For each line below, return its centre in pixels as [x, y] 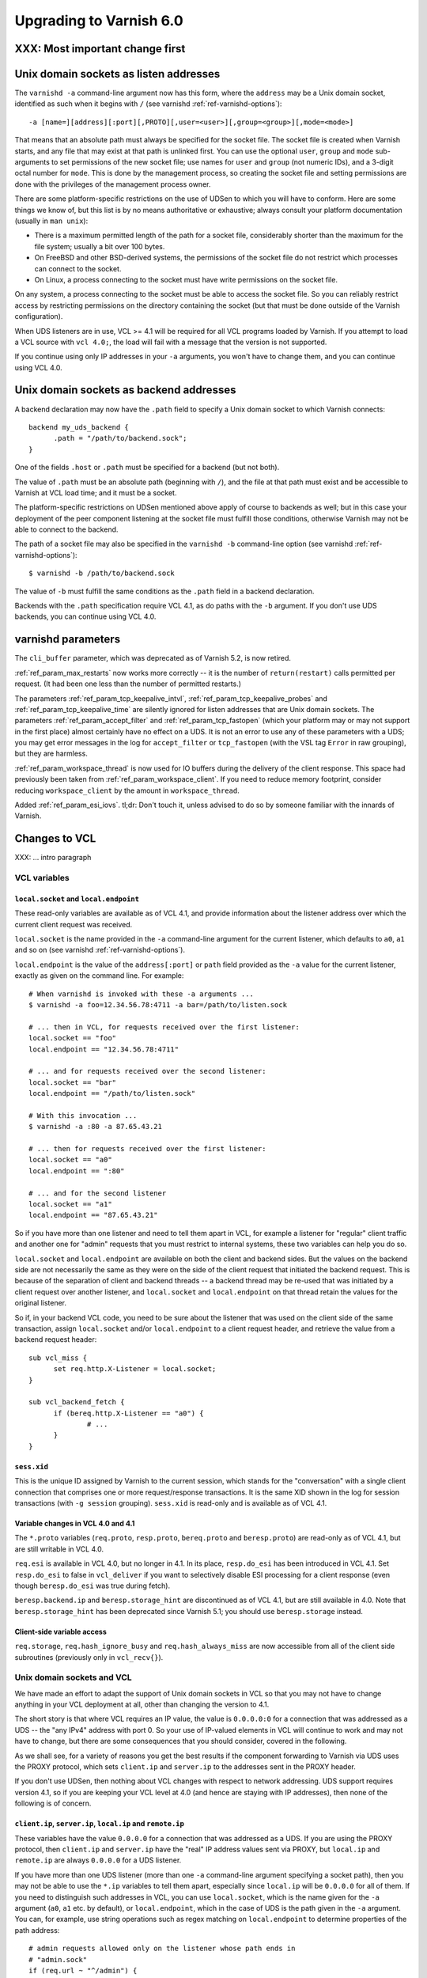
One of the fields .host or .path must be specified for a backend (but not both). [147, 468]
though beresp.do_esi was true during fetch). [92, 1586]
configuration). [39, 316]
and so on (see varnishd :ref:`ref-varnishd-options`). [100, 950]
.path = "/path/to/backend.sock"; [120, 438]
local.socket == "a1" [70, 1204]
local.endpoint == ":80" [77, 1171]
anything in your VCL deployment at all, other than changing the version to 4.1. [142, 1704]
